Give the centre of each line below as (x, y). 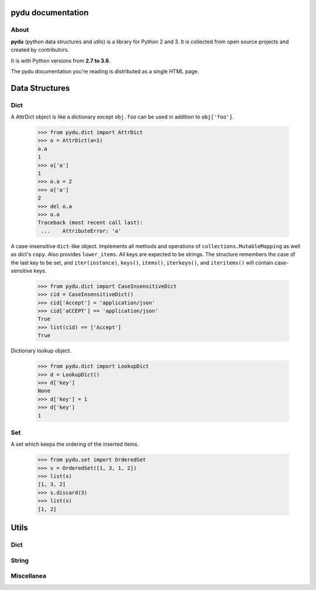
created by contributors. (40, 50)
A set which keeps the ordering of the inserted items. (75, 444)
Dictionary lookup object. (41, 351)
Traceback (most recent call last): (90, 223)
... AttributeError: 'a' (81, 231)
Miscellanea (29, 576)
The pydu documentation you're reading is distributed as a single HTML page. (105, 71)
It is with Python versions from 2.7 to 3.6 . (61, 60)
